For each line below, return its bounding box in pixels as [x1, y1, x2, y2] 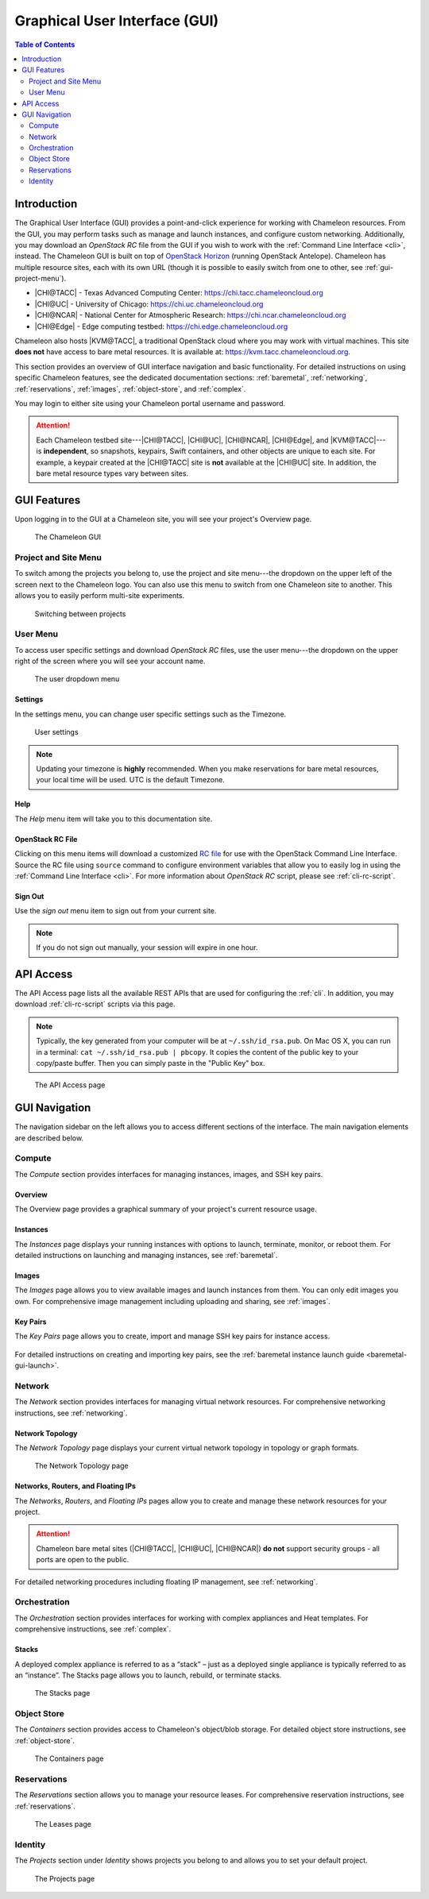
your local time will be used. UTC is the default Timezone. [36, 775, 226, 785]
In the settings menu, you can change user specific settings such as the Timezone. [14, 709, 287, 719]
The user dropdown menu [34, 674, 120, 684]
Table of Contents [14, 40, 75, 49]
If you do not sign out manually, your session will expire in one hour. [36, 943, 258, 952]
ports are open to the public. [36, 1555, 129, 1565]
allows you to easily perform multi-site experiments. [14, 591, 185, 600]
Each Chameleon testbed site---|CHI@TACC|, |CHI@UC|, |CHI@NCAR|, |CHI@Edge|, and [36, 435, 329, 445]
